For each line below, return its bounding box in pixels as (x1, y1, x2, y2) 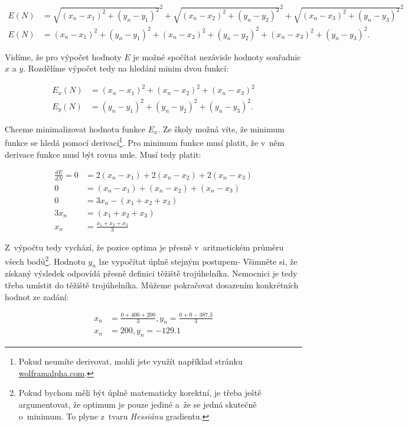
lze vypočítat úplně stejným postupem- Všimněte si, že (99, 255, 298, 267)
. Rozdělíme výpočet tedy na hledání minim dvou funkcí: (23, 62, 229, 74)
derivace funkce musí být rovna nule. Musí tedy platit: (5, 148, 201, 160)
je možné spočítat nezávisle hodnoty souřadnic (133, 50, 301, 63)
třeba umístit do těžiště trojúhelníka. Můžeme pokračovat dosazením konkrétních (5, 278, 299, 291)
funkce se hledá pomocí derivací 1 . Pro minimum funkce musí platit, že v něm (5, 135, 285, 149)
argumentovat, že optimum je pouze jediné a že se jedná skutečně (18, 398, 257, 410)
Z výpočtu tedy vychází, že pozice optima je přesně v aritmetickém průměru (5, 241, 284, 253)
